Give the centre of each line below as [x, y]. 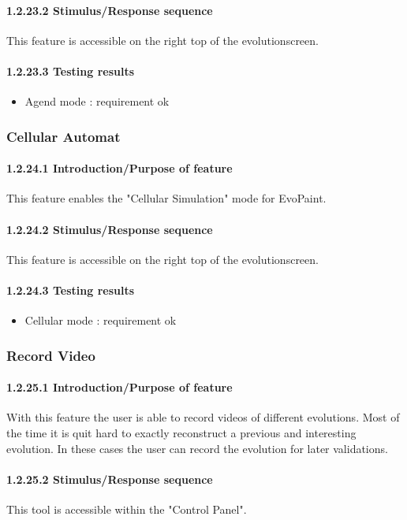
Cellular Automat [63, 136]
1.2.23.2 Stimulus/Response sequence [110, 10]
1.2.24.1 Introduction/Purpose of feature [119, 168]
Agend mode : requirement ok [97, 101]
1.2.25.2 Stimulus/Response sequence [110, 479]
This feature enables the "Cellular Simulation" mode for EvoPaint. [166, 198]
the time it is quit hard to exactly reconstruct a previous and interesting [181, 433]
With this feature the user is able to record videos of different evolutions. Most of [203, 417]
